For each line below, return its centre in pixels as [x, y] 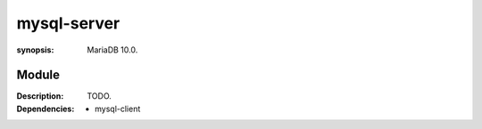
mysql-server [68, 23]
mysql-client [118, 109]
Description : [40, 96]
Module [38, 75]
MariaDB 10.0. [112, 50]
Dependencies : [46, 109]
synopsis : [35, 50]
